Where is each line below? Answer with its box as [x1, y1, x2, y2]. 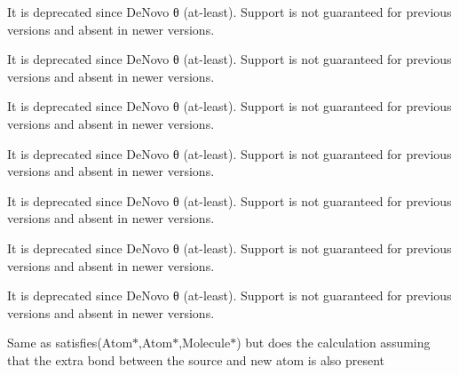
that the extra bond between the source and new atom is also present [7, 350, 385, 369]
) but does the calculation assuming [236, 333, 431, 352]
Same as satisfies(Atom [7, 333, 133, 352]
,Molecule [178, 333, 231, 352]
